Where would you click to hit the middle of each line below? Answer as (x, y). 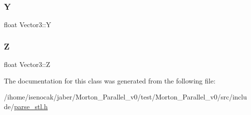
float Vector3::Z (27, 64)
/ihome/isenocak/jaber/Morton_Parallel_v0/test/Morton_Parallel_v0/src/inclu (125, 97)
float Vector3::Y (27, 25)
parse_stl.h (31, 106)
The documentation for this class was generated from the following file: (110, 80)
